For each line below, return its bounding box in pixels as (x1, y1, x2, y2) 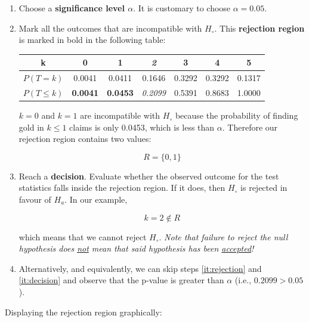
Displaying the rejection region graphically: (5, 305, 162, 318)
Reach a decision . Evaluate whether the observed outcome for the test (18, 169, 279, 182)
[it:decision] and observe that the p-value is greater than (18, 274, 224, 286)
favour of (18, 193, 51, 206)
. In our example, (64, 193, 128, 206)
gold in (18, 120, 44, 133)
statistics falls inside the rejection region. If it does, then (18, 181, 225, 194)
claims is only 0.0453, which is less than (69, 120, 215, 133)
